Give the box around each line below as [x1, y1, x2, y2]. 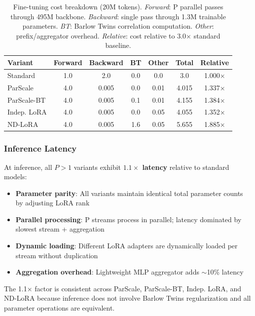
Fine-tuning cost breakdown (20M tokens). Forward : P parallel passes [13, 1, 223, 11]
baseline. [105, 40, 131, 50]
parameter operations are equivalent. [4, 303, 115, 313]
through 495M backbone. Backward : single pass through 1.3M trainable [10, 11, 226, 21]
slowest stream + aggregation [15, 224, 105, 234]
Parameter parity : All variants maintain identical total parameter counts [15, 188, 243, 198]
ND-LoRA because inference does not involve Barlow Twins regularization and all [4, 293, 251, 303]
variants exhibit [73, 161, 121, 172]
